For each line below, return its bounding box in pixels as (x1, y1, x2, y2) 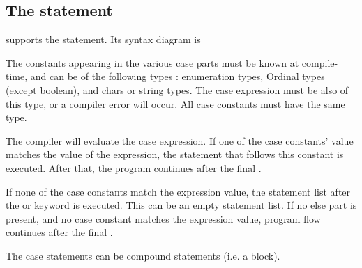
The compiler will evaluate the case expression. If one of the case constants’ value (6, 133, 354, 148)
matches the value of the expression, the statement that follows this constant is (6, 147, 344, 161)
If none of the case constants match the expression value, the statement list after (6, 184, 351, 198)
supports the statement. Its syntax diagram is (6, 32, 201, 47)
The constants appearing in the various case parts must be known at (6, 55, 299, 70)
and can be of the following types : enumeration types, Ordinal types (30, 69, 325, 84)
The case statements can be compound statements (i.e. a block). (6, 248, 280, 262)
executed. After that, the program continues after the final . (6, 160, 262, 175)
